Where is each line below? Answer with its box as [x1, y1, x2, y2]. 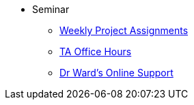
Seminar [32, 3, 70, 15]
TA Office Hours [59, 46, 132, 57]
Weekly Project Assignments [59, 25, 189, 36]
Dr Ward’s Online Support [59, 67, 174, 78]
